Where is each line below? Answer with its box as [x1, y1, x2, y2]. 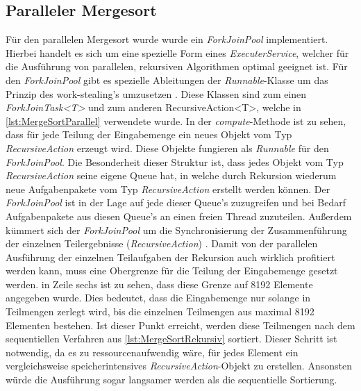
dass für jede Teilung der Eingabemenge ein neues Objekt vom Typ [6, 127, 292, 142]
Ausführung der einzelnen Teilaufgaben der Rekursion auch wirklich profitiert [6, 249, 335, 264]
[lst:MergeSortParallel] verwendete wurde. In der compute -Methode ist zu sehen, [6, 113, 346, 128]
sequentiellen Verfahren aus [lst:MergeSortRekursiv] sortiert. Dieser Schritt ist [6, 331, 337, 346]
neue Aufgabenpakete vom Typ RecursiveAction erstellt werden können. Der [6, 181, 330, 196]
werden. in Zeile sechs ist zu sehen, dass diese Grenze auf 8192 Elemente [6, 276, 313, 291]
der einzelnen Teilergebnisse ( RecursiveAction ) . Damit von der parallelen [6, 236, 318, 251]
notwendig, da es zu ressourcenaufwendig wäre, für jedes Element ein [6, 344, 299, 359]
